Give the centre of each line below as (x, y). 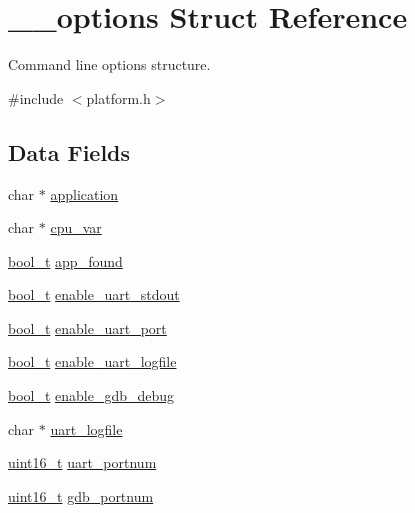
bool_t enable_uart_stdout (94, 294)
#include (36, 97)
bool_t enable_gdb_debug (91, 395)
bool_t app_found (65, 260)
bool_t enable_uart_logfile (92, 361)
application (84, 193)
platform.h (118, 97)
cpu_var (76, 227)
